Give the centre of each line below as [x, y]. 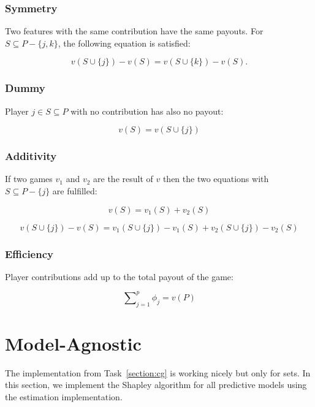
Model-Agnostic [73, 343]
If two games [29, 179]
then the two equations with [216, 179]
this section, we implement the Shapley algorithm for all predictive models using [156, 385]
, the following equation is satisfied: [124, 43]
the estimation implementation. [64, 397]
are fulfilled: [75, 191]
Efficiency [29, 253]
